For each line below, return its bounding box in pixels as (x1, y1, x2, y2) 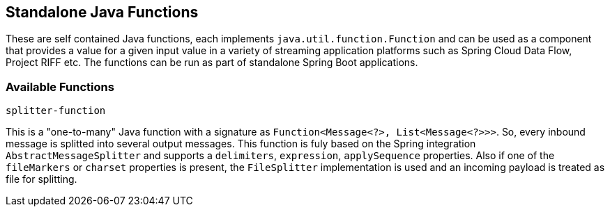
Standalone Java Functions (6, 3, 199, 21)
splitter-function (6, 105, 106, 117)
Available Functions (6, 79, 114, 94)
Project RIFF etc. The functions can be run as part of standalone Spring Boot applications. (6, 56, 418, 69)
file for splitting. (6, 173, 77, 186)
